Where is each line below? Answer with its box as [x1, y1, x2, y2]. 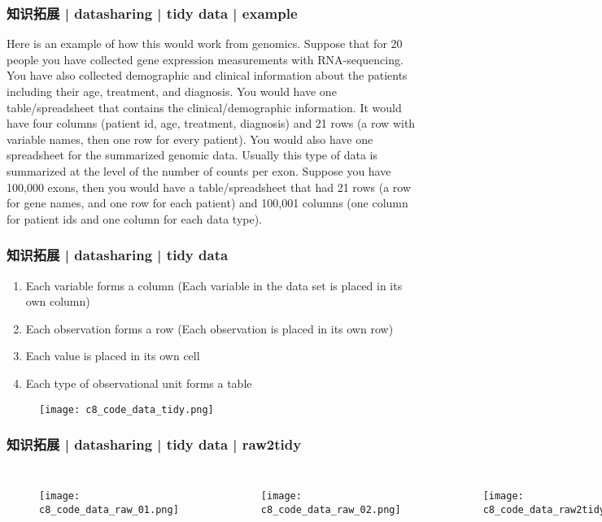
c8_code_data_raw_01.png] [39, 504, 179, 516]
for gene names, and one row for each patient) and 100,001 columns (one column [7, 194, 408, 211]
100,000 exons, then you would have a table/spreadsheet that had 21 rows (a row [7, 178, 412, 195]
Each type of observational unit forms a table [25, 374, 252, 391]
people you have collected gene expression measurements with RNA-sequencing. [7, 50, 404, 67]
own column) [25, 293, 90, 310]
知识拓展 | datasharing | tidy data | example [7, 2, 298, 23]
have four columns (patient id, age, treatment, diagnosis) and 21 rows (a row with [7, 115, 416, 132]
